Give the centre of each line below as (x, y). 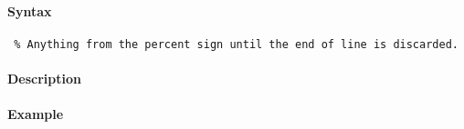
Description (45, 79)
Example (36, 114)
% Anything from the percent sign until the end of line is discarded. (236, 44)
